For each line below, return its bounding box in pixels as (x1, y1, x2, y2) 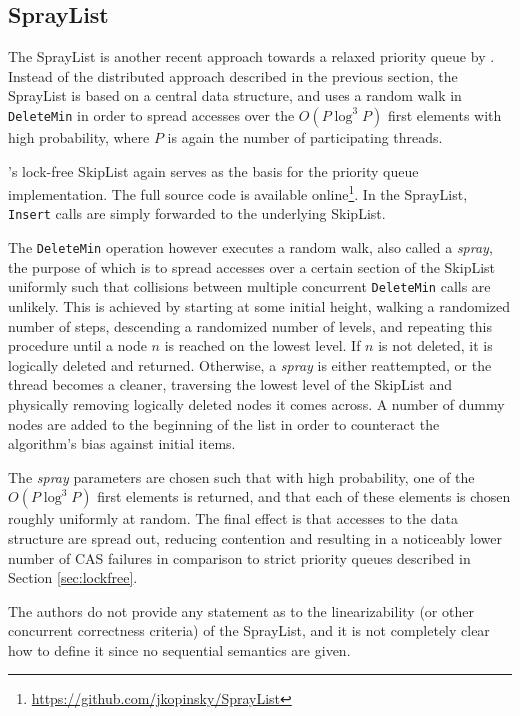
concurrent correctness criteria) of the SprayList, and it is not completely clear (8, 620, 490, 641)
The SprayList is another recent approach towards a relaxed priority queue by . (8, 46, 495, 67)
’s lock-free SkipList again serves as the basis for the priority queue (8, 160, 419, 181)
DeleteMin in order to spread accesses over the (8, 104, 295, 125)
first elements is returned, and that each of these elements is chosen (97, 486, 511, 507)
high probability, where (8, 126, 150, 147)
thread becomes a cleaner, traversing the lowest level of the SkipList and (8, 374, 452, 395)
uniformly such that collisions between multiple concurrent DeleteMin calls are (8, 276, 491, 297)
